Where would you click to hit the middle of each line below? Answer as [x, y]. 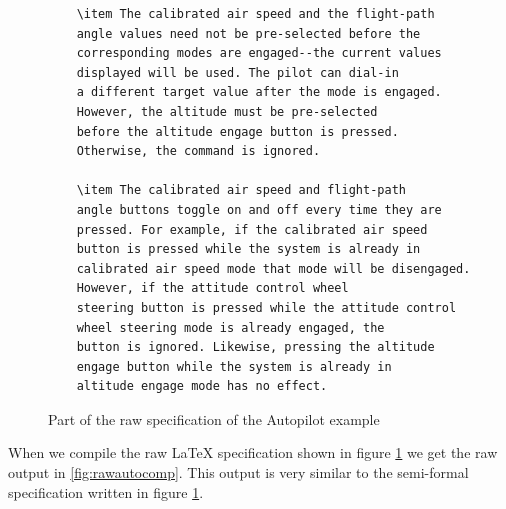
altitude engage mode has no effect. [202, 386]
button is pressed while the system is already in [248, 249]
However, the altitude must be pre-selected [227, 111]
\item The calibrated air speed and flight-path [241, 190]
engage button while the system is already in [234, 366]
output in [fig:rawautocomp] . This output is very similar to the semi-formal [238, 472]
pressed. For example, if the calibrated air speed [252, 229]
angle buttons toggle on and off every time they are [259, 209]
